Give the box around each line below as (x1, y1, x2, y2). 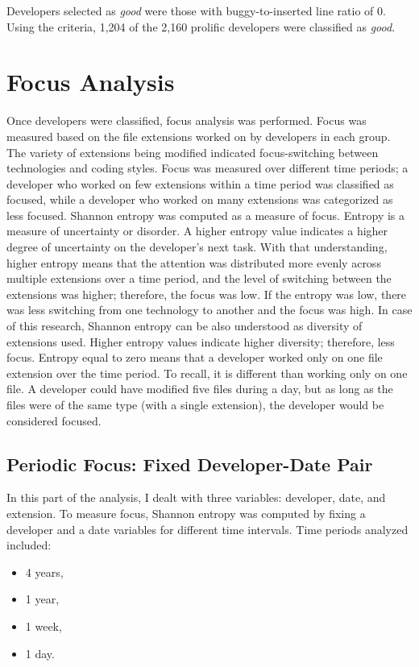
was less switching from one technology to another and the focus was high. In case (6, 301, 413, 318)
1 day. (25, 644, 55, 661)
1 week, (25, 617, 62, 634)
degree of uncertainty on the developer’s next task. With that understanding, (6, 238, 388, 255)
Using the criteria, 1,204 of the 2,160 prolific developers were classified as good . (6, 18, 396, 35)
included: (6, 536, 52, 553)
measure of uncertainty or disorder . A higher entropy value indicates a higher (6, 222, 388, 239)
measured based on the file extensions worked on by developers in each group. (6, 127, 391, 144)
